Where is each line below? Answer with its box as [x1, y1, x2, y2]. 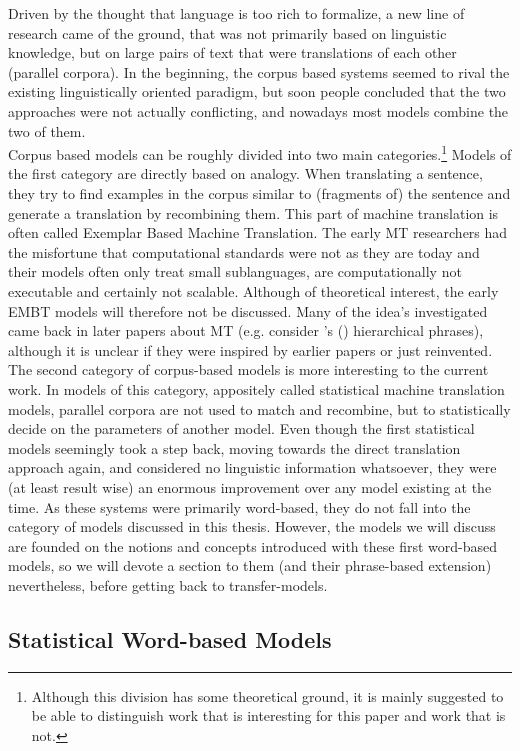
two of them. [8, 120, 86, 141]
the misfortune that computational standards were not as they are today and [8, 241, 480, 262]
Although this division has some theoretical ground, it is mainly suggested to [31, 685, 504, 706]
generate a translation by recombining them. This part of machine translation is [8, 202, 499, 223]
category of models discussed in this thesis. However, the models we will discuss [8, 516, 496, 537]
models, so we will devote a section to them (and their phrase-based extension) [8, 555, 492, 576]
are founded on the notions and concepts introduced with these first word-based [8, 535, 498, 556]
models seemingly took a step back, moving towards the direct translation [8, 437, 461, 458]
